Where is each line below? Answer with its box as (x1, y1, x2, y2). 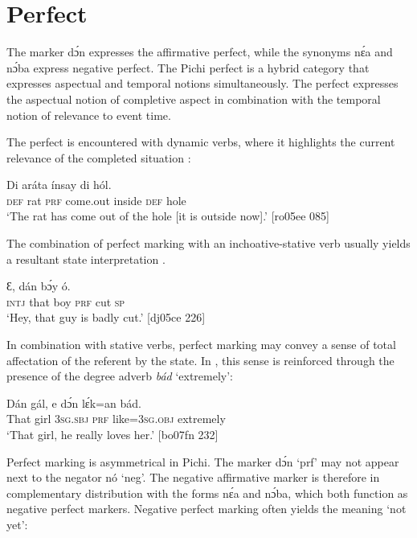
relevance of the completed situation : (6, 149, 191, 166)
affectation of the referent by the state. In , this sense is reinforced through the (6, 351, 395, 368)
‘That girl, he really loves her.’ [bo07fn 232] (6, 426, 219, 442)
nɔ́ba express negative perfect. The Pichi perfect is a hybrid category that (6, 59, 370, 76)
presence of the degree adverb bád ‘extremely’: (6, 368, 233, 384)
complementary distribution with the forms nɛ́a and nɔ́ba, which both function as (6, 484, 408, 501)
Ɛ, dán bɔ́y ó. (6, 277, 71, 294)
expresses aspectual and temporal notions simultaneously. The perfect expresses (6, 75, 399, 92)
